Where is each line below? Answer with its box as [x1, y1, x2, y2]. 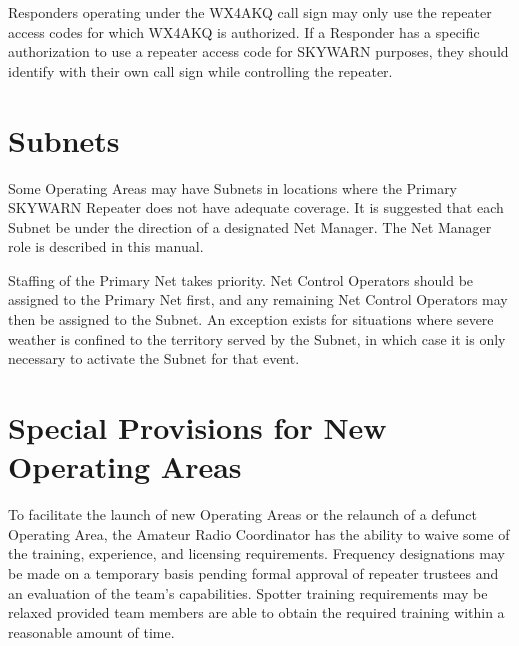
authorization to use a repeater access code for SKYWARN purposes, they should [8, 41, 509, 62]
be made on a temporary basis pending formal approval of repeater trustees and [8, 562, 499, 583]
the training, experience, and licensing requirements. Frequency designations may [8, 543, 505, 564]
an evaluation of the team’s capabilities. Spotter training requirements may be [8, 582, 488, 603]
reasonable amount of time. [8, 621, 175, 642]
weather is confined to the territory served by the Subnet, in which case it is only [8, 328, 506, 349]
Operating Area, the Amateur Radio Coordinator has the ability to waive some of [8, 523, 510, 544]
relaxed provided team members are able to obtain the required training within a [8, 602, 505, 623]
